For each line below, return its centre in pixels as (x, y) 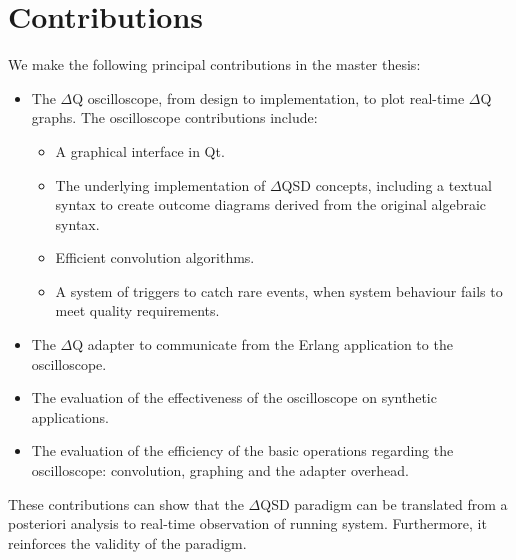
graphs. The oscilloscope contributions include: (174, 117)
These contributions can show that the (126, 503)
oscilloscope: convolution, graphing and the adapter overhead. (220, 470)
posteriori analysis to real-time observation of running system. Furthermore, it (247, 523)
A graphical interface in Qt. (140, 150)
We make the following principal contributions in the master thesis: (214, 64)
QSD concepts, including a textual (386, 184)
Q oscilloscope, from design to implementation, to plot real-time (268, 97)
